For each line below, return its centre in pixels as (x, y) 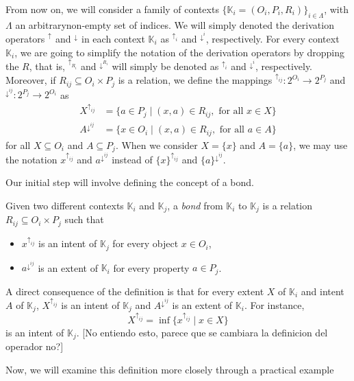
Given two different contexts (65, 205)
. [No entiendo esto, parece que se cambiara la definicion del (202, 332)
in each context (113, 38)
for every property (151, 267)
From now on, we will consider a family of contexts (112, 9)
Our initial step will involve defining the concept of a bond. (130, 182)
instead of (132, 159)
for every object (146, 243)
